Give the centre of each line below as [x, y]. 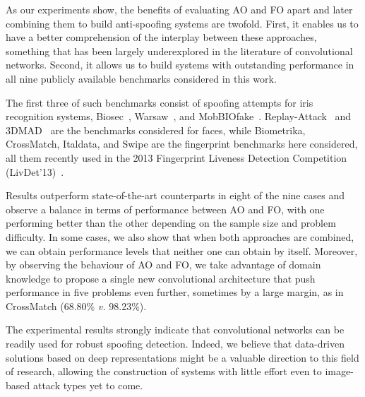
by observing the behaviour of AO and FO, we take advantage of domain [163, 265]
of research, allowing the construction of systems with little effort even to [164, 371]
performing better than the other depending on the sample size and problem [171, 223]
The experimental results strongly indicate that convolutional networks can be [175, 330]
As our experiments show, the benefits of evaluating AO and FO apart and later [179, 9]
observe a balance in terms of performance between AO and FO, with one [165, 209]
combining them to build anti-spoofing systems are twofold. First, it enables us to [182, 23]
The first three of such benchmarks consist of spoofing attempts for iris [160, 102]
